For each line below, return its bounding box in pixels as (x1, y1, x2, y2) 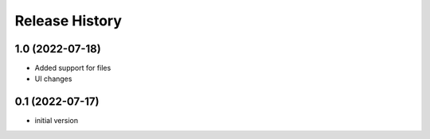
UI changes (34, 74, 72, 83)
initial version (34, 116, 79, 125)
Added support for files (34, 64, 111, 73)
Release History (14, 12, 123, 29)
